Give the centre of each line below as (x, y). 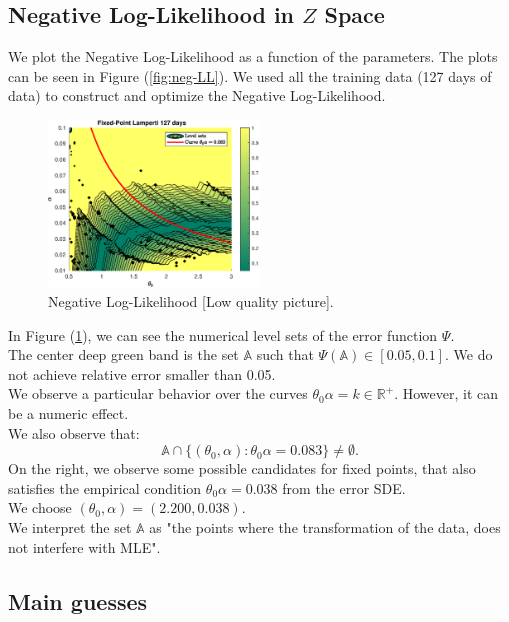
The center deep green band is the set (123, 354)
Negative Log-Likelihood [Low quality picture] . (191, 301)
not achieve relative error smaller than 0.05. (142, 373)
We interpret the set (70, 527)
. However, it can (446, 393)
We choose (40, 507)
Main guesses (78, 600)
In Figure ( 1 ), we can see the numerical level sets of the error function (223, 334)
